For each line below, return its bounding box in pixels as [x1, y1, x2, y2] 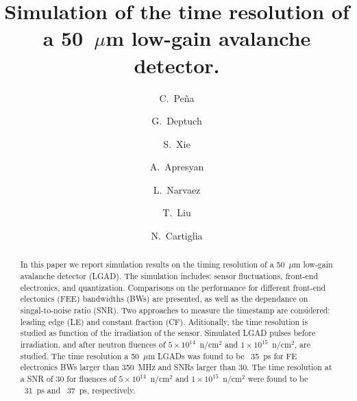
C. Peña [159, 90, 195, 105]
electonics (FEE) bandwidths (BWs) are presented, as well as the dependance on [20, 293, 308, 305]
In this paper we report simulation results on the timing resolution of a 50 [20, 259, 285, 270]
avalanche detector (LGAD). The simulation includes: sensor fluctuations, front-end [20, 270, 318, 282]
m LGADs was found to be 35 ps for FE [148, 350, 297, 361]
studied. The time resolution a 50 [20, 350, 140, 361]
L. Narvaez [153, 182, 201, 196]
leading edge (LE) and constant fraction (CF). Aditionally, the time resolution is [20, 315, 308, 327]
